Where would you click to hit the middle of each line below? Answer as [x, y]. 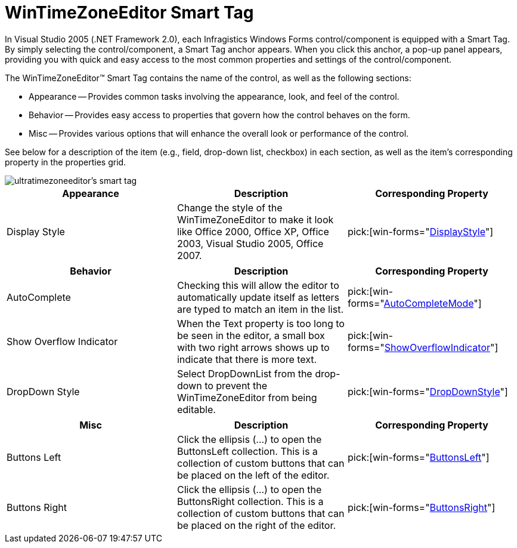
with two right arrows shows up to [253, 347]
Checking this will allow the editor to [258, 285]
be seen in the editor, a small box [251, 335]
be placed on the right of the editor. [256, 525]
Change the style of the [230, 207]
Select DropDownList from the [244, 373]
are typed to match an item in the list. [260, 309]
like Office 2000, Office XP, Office [253, 231]
